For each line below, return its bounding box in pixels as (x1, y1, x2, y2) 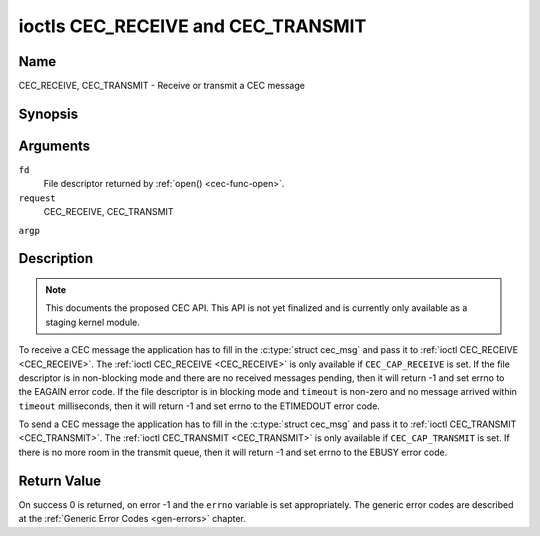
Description (18, 250, 94, 267)
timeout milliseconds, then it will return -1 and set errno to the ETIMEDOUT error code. (18, 400, 380, 412)
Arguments (18, 137, 91, 154)
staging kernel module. (45, 316, 140, 328)
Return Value (18, 472, 102, 489)
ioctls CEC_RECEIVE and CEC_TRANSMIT (18, 15, 367, 37)
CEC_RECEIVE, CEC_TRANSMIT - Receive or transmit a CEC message (18, 80, 305, 92)
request (18, 192, 57, 204)
